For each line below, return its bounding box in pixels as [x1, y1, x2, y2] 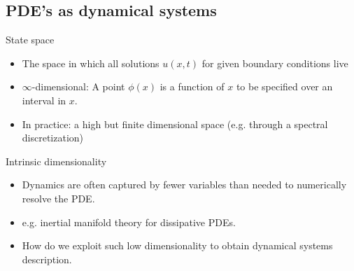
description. [22, 251, 72, 266]
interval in [22, 92, 66, 107]
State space [6, 32, 55, 47]
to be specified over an [236, 79, 333, 94]
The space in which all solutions [22, 55, 160, 70]
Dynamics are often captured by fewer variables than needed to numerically [22, 177, 347, 192]
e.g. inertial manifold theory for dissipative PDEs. [22, 214, 236, 229]
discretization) [22, 130, 84, 145]
